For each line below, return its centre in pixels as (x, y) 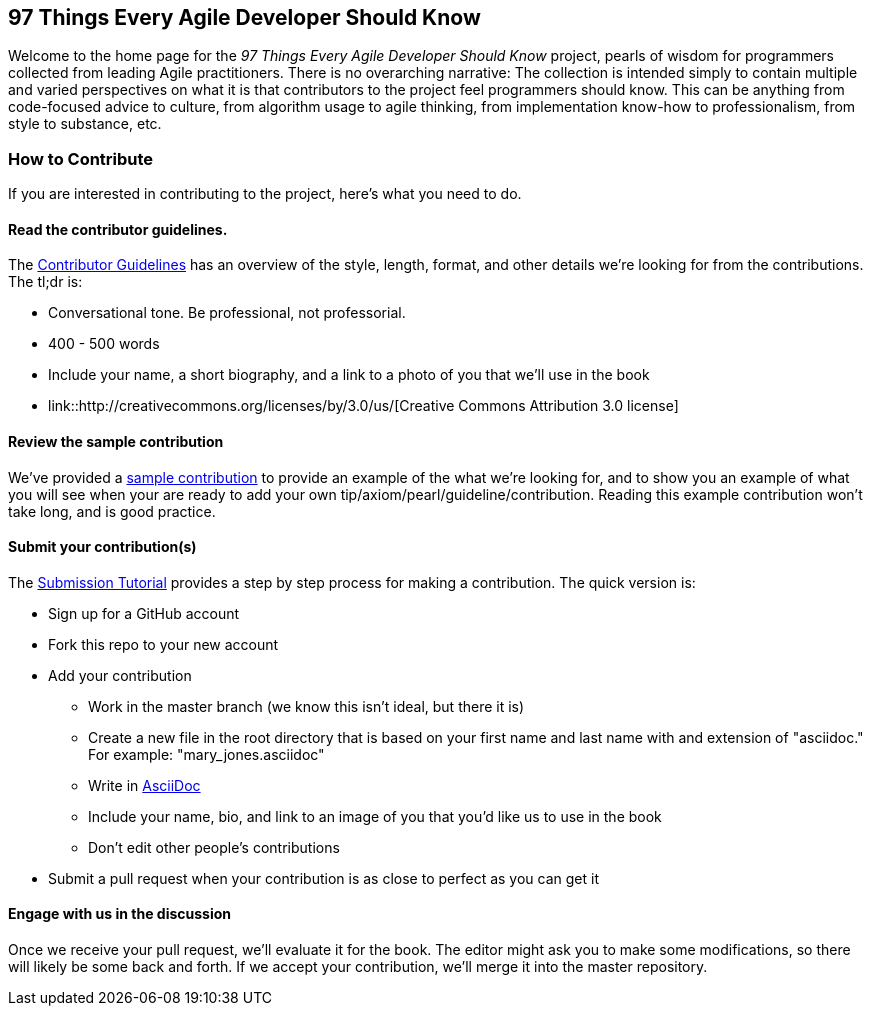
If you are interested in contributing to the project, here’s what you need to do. (265, 194)
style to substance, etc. (85, 124)
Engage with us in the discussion (120, 914)
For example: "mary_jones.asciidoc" (206, 754)
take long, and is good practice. (112, 511)
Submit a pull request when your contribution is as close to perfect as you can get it (324, 878)
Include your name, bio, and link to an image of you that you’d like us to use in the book (375, 816)
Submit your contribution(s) (102, 547)
